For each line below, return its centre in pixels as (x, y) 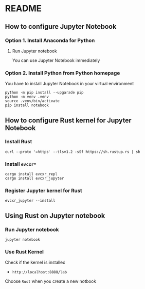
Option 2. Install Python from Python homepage (63, 73)
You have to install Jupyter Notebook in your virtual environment (70, 84)
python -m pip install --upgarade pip (44, 93)
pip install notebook (27, 105)
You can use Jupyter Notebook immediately (56, 60)
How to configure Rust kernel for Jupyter (68, 120)
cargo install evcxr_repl (31, 174)
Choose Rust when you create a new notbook (51, 281)
